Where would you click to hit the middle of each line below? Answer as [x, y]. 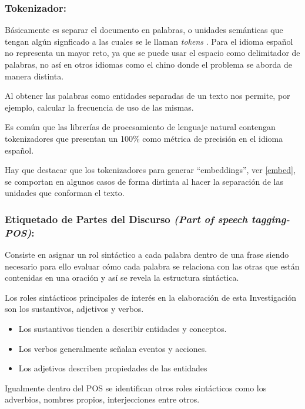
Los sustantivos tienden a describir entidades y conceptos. [123, 329]
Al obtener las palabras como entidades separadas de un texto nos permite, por [148, 96]
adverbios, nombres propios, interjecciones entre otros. [102, 399]
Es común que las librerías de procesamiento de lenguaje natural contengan [140, 127]
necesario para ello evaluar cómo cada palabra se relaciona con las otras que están [152, 266]
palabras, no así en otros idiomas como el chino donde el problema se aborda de [148, 64]
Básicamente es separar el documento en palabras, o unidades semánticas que [144, 30]
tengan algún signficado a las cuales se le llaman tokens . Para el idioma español [149, 41]
